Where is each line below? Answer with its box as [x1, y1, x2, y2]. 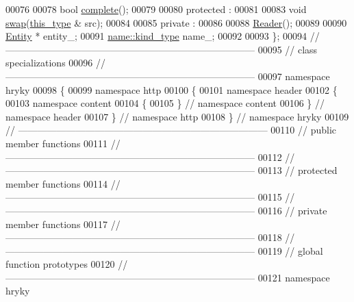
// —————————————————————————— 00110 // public [5, 123, 337, 137]
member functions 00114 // [5, 176, 121, 190]
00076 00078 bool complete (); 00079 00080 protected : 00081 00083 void [5, 2, 307, 16]
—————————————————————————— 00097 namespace [5, 68, 330, 83]
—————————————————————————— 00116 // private [5, 203, 327, 217]
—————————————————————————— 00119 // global [5, 243, 323, 257]
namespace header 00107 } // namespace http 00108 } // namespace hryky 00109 [5, 109, 349, 123]
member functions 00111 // [5, 136, 121, 150]
